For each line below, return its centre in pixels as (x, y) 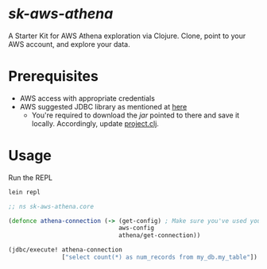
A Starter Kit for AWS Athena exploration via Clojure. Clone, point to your (127, 36)
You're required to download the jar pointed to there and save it (135, 115)
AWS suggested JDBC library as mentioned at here (103, 106)
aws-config (136, 228)
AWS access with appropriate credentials (87, 98)
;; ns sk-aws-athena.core (51, 206)
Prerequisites (54, 77)
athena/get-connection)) (159, 236)
